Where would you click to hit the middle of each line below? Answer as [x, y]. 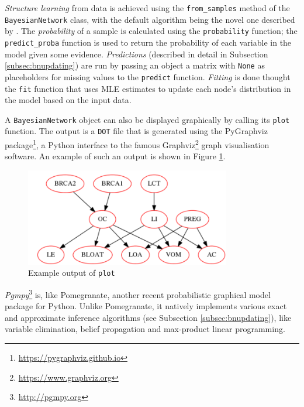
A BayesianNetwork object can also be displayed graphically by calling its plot [147, 119]
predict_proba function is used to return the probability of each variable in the [148, 42]
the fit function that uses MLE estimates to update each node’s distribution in [148, 88]
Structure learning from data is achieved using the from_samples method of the [147, 8]
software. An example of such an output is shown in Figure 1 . [115, 156]
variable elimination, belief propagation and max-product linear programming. [145, 329]
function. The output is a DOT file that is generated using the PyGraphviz [136, 131]
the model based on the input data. [68, 100]
